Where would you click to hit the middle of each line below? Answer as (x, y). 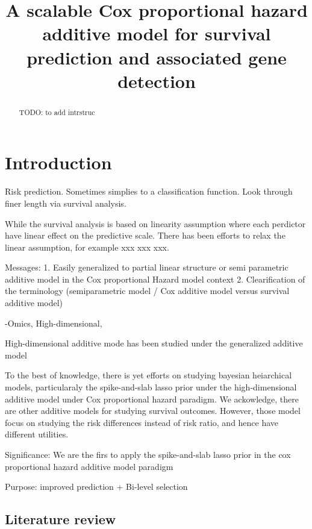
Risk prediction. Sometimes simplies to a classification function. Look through (149, 191)
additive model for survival (157, 33)
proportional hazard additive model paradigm (89, 466)
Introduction (58, 162)
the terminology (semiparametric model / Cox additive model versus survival (147, 291)
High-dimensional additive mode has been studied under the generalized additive (154, 343)
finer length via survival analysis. (66, 203)
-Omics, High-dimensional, (54, 323)
